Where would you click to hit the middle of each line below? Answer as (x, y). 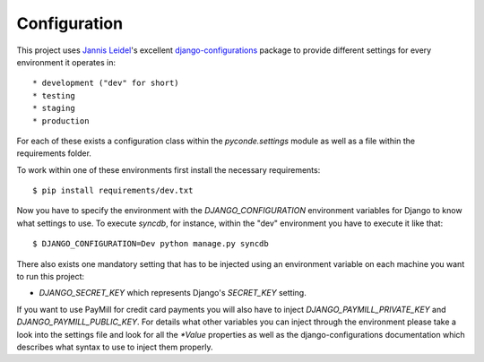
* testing (54, 95)
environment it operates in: (66, 62)
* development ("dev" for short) (106, 83)
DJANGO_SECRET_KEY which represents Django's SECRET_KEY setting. (173, 293)
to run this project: (51, 277)
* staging (54, 108)
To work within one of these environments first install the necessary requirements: (169, 169)
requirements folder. (54, 153)
